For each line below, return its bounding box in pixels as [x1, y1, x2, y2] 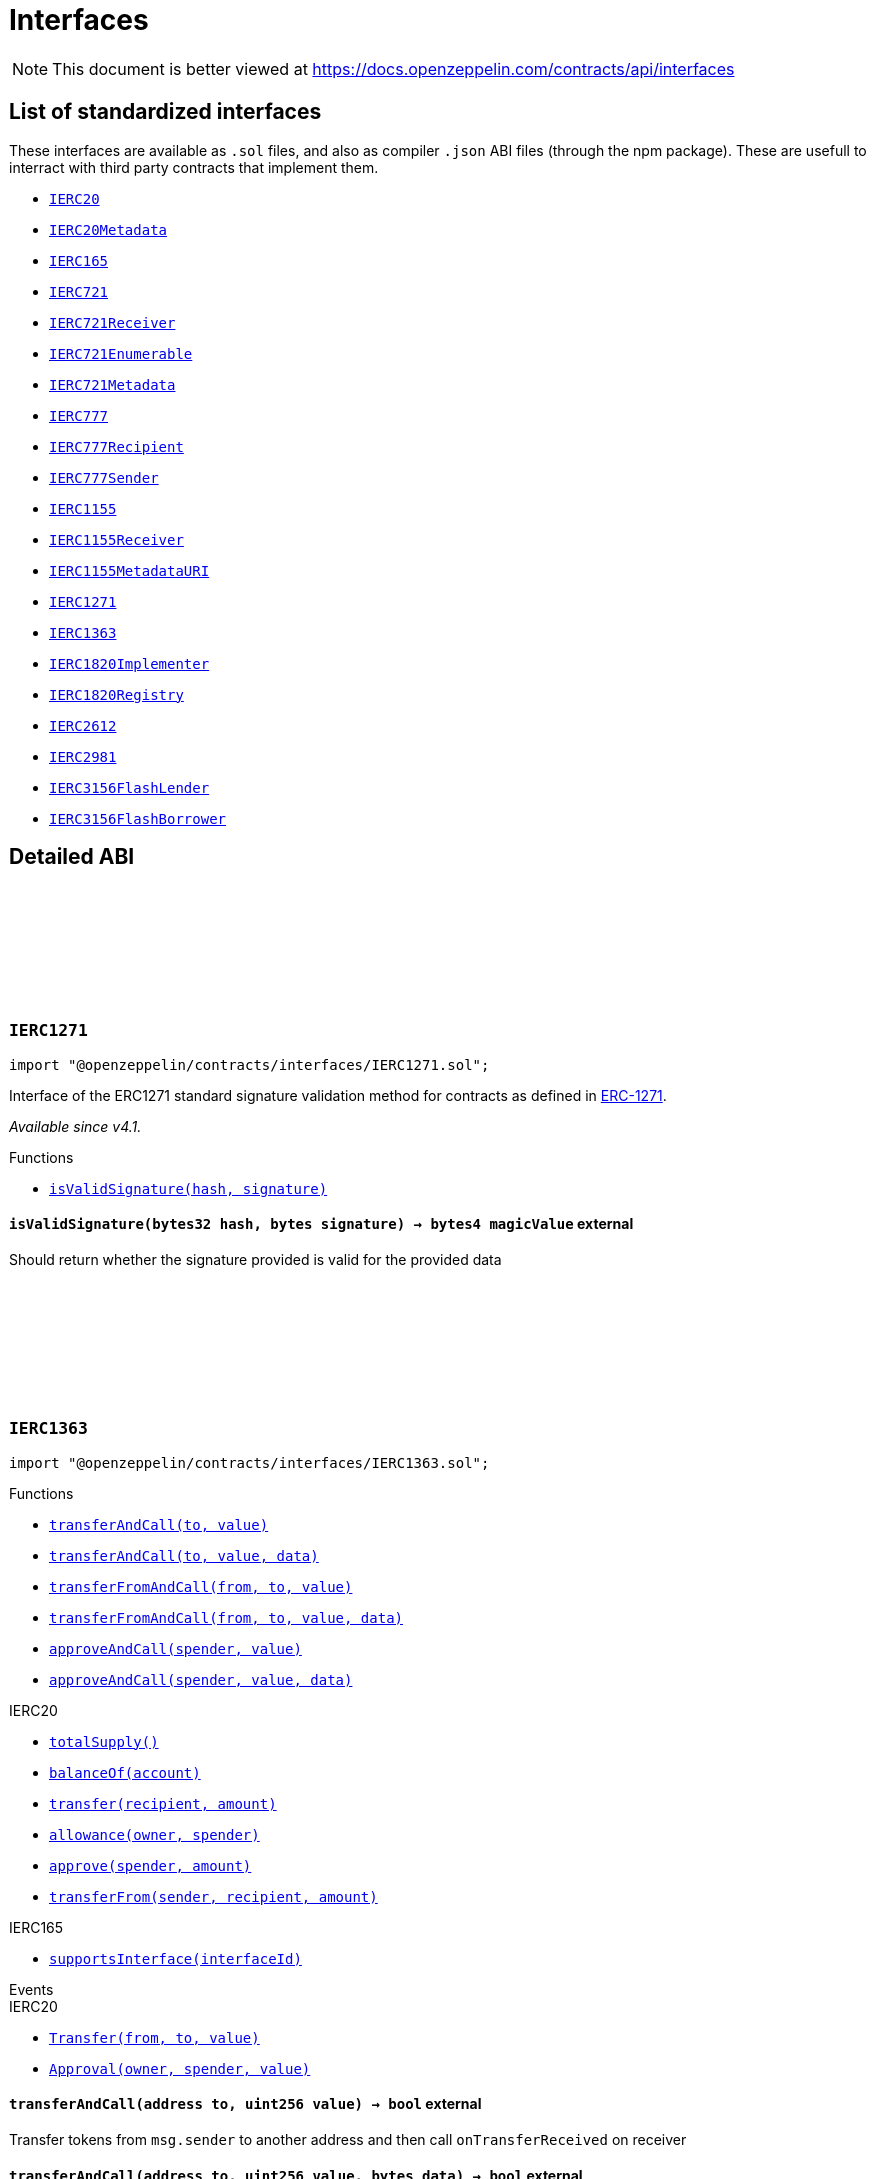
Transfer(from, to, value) [49, 2029, 260, 2046]
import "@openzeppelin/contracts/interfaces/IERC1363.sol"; [9, 1454, 490, 1471]
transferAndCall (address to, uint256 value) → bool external [9, 2095, 482, 2113]
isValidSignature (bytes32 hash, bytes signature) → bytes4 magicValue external [9, 1215, 634, 1233]
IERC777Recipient [49, 438, 184, 455]
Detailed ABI [9, 844, 135, 870]
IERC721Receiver [49, 314, 176, 331]
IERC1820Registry [49, 686, 184, 703]
